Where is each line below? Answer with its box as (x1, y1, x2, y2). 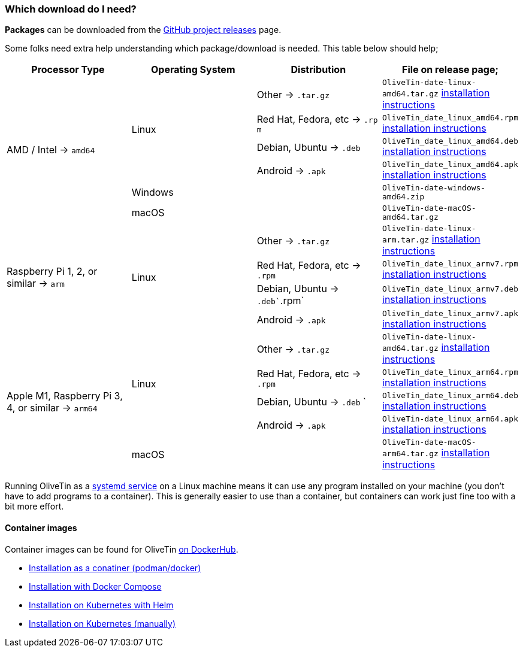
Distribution (291, 63, 346, 76)
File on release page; (402, 63, 498, 76)
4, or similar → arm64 (7, 401, 98, 414)
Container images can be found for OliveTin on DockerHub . (5, 544, 238, 554)
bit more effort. (5, 501, 64, 512)
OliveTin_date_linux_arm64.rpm (382, 368, 518, 377)
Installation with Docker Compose (29, 581, 162, 592)
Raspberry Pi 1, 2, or (7, 265, 98, 277)
